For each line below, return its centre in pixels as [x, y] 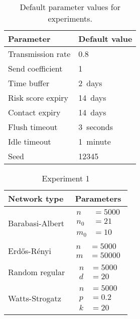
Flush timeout [33, 127]
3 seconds [96, 127]
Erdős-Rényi [30, 250]
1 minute [95, 141]
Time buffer [29, 83]
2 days [90, 83]
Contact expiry [34, 112]
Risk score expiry [38, 98]
